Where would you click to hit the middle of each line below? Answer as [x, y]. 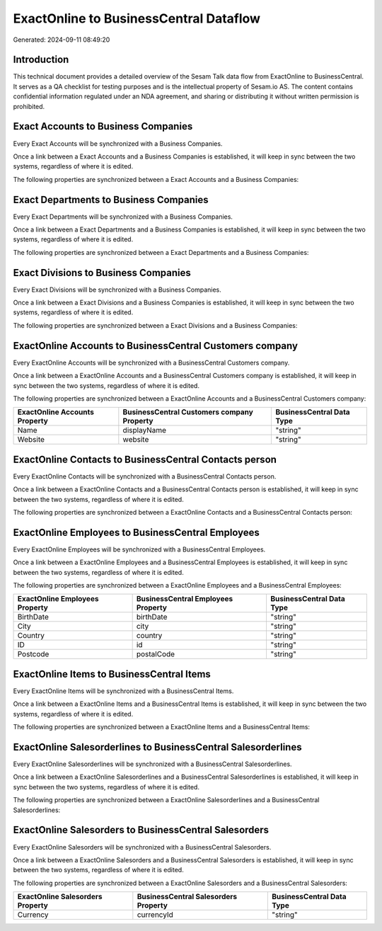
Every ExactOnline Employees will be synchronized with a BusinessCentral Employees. [139, 549]
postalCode [156, 654]
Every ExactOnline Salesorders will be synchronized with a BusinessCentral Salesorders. [142, 847]
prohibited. [29, 106]
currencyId [155, 915]
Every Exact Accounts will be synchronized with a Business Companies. [118, 143]
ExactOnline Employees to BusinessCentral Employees [136, 532]
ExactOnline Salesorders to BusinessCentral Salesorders [141, 830]
